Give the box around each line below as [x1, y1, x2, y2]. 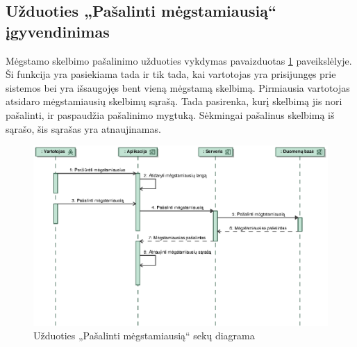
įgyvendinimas [6, 20, 110, 42]
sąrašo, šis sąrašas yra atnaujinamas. [6, 121, 161, 136]
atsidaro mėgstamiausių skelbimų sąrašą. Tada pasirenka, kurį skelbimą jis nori [6, 94, 342, 108]
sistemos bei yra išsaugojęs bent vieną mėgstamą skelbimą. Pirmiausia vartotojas [6, 80, 350, 95]
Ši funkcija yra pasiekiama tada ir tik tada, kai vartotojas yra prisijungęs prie [6, 67, 336, 81]
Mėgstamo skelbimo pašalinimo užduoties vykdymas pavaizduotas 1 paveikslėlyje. [6, 53, 352, 67]
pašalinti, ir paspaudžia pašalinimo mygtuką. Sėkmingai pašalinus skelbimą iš [6, 107, 335, 122]
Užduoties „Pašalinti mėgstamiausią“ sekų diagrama [33, 328, 255, 343]
